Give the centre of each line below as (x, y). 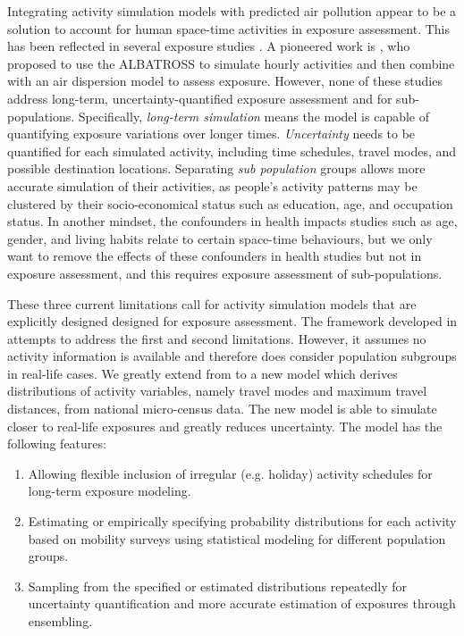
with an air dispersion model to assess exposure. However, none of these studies (225, 81)
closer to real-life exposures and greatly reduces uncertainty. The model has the (225, 426)
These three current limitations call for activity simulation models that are (212, 303)
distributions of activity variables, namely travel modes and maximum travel (217, 391)
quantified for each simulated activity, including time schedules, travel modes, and (232, 151)
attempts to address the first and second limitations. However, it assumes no (217, 338)
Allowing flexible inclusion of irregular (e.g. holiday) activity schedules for (230, 473)
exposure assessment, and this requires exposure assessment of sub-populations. (225, 273)
